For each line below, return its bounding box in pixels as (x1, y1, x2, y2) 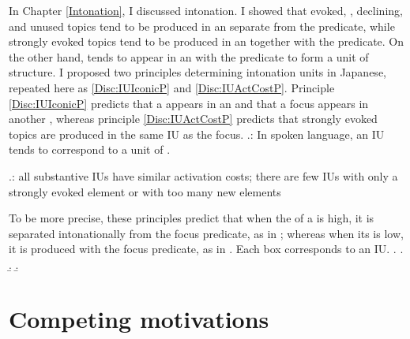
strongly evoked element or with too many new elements (9, 183, 281, 199)
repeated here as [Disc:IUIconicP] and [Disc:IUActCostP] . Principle (9, 79, 335, 95)
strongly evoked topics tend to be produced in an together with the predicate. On (9, 33, 404, 50)
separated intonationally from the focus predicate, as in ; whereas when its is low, (9, 225, 404, 241)
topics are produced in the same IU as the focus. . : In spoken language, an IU (9, 125, 385, 142)
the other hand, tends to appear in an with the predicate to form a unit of (9, 48, 369, 65)
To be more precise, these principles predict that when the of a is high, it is (9, 210, 374, 226)
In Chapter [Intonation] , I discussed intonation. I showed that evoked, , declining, (9, 2, 403, 18)
